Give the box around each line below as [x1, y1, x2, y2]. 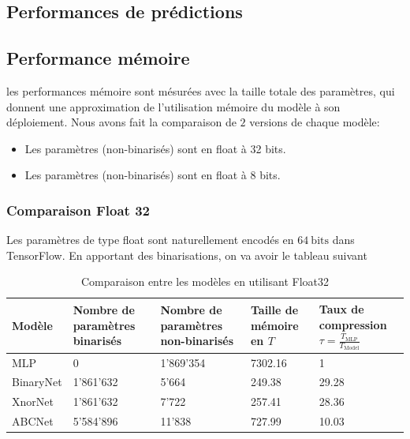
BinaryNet [12, 373, 62, 390]
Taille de [250, 302, 299, 318]
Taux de [319, 300, 364, 317]
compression [319, 316, 387, 332]
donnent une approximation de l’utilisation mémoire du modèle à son [6, 98, 341, 114]
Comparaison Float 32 [6, 200, 150, 219]
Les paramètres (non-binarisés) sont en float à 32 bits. [24, 140, 286, 156]
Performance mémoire [6, 46, 190, 70]
